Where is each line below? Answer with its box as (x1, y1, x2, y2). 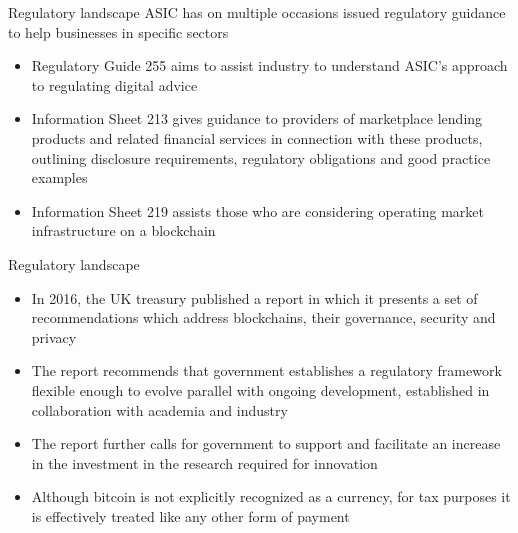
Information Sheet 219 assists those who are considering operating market (31, 200, 484, 221)
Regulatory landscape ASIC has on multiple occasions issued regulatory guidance (8, 2, 506, 22)
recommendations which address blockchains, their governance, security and (31, 307, 496, 328)
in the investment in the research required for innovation (31, 452, 378, 473)
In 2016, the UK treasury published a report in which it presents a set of (31, 287, 478, 308)
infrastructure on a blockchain (31, 220, 216, 241)
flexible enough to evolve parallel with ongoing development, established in (31, 379, 490, 400)
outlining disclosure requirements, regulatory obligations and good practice (31, 147, 491, 168)
